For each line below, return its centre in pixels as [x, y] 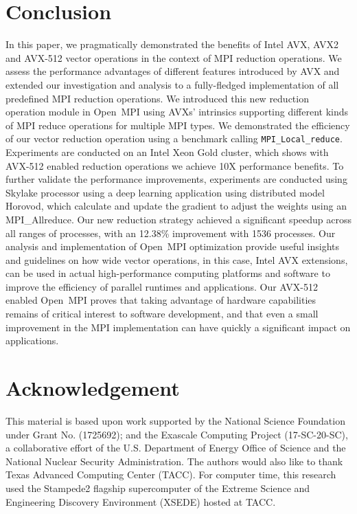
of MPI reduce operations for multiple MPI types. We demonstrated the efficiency [178, 125]
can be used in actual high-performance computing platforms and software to [168, 273]
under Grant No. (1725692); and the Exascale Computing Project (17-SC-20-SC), [177, 434]
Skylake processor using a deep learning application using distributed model [165, 192]
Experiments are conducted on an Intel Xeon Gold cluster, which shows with [167, 152]
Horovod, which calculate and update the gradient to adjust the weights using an [176, 206]
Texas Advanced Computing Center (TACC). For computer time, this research [171, 474]
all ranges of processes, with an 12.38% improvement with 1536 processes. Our [171, 233]
